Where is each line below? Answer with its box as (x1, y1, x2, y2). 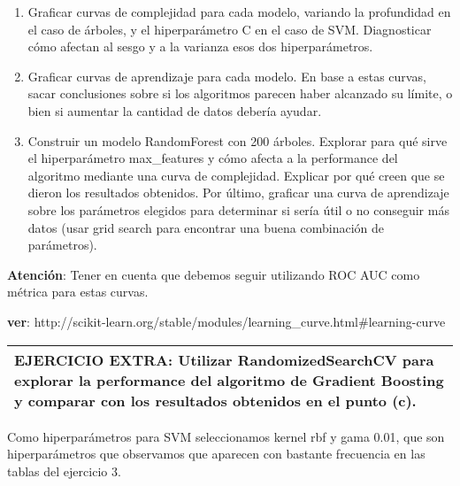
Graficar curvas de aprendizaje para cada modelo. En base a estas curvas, (27, 66, 426, 85)
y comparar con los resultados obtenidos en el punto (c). (14, 390, 417, 411)
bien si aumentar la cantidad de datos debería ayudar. (27, 101, 322, 120)
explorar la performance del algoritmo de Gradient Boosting (14, 369, 444, 390)
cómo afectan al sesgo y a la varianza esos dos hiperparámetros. (27, 37, 373, 56)
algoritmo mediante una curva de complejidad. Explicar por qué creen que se (27, 166, 445, 184)
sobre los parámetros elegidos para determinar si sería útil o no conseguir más (27, 200, 449, 219)
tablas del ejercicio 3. (7, 461, 121, 480)
